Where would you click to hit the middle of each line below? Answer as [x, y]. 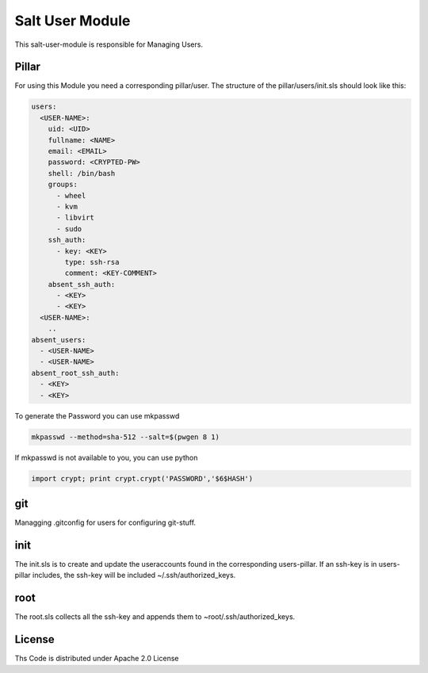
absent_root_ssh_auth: [75, 373]
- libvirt [76, 218]
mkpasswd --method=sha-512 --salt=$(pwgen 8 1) [125, 437]
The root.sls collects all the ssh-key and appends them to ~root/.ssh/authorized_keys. [155, 617]
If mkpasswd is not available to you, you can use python [106, 457]
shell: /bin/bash [82, 173]
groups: [63, 185]
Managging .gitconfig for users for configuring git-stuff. [105, 522]
